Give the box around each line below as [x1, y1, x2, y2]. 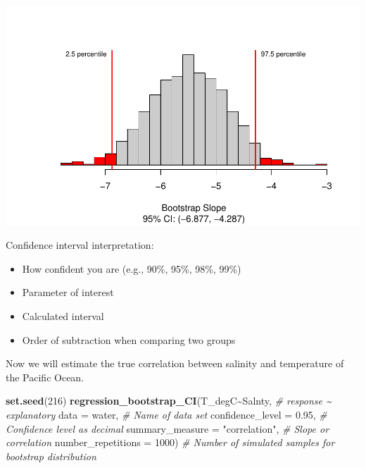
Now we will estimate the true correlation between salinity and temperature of [6, 356, 344, 371]
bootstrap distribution [6, 448, 96, 463]
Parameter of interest [22, 285, 114, 300]
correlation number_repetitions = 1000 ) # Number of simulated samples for [6, 435, 335, 450]
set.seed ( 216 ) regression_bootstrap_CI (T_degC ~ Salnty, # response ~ [6, 393, 332, 408]
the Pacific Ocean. [6, 369, 84, 384]
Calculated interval [22, 309, 104, 324]
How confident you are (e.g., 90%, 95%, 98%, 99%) [22, 261, 241, 276]
